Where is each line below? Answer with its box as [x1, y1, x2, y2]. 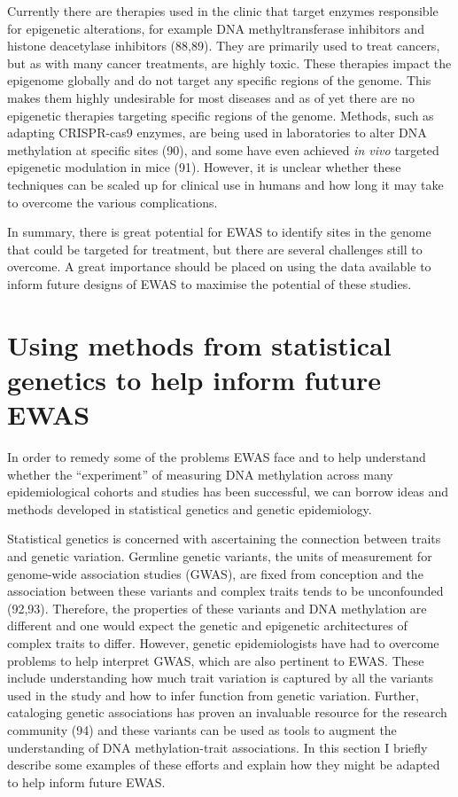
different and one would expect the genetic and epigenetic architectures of [7, 616, 408, 635]
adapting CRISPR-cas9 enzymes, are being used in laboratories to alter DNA [7, 123, 427, 142]
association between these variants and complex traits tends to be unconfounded [7, 582, 444, 600]
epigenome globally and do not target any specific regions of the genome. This [7, 71, 431, 90]
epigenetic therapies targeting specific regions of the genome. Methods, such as [7, 105, 434, 124]
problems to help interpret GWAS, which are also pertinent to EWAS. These [7, 651, 424, 669]
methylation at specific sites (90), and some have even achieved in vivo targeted [7, 140, 439, 159]
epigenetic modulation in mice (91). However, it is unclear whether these [7, 158, 401, 176]
